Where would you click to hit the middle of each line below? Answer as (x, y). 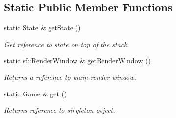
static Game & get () (36, 93)
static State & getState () (42, 28)
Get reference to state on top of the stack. (66, 44)
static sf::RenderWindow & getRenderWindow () (77, 60)
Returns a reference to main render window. (70, 77)
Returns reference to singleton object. (60, 110)
